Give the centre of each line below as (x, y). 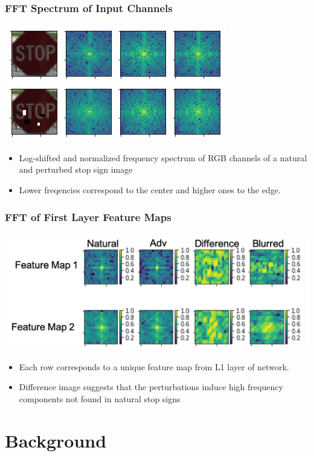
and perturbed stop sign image (76, 169)
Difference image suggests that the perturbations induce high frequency (151, 387)
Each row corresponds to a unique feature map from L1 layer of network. (154, 366)
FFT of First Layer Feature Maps (88, 217)
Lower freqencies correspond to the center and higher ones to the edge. (150, 190)
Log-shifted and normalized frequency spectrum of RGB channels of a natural (163, 157)
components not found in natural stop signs (100, 399)
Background (56, 440)
